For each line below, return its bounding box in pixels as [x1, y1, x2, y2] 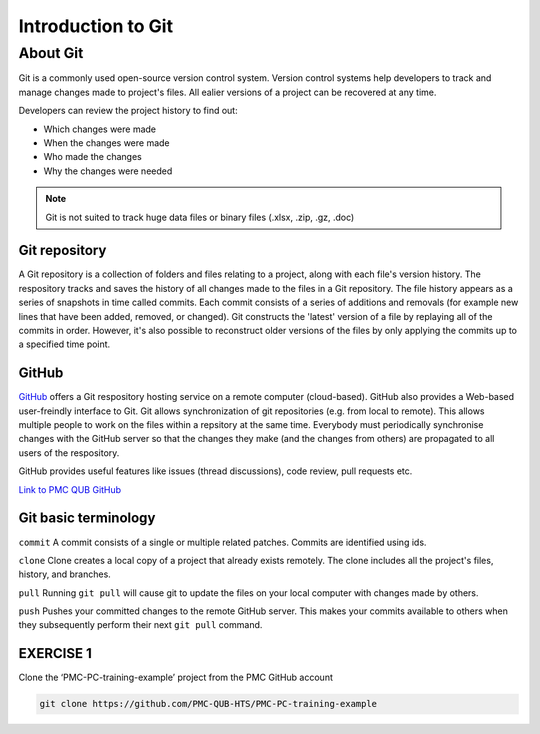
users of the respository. [18, 446, 120, 459]
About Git [18, 44, 84, 62]
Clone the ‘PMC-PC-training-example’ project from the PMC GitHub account [18, 671, 334, 684]
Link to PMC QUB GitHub [18, 483, 122, 495]
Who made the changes [43, 151, 142, 163]
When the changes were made [43, 136, 170, 149]
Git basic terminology [18, 510, 156, 527]
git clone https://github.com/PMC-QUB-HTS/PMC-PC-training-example [39, 698, 378, 710]
